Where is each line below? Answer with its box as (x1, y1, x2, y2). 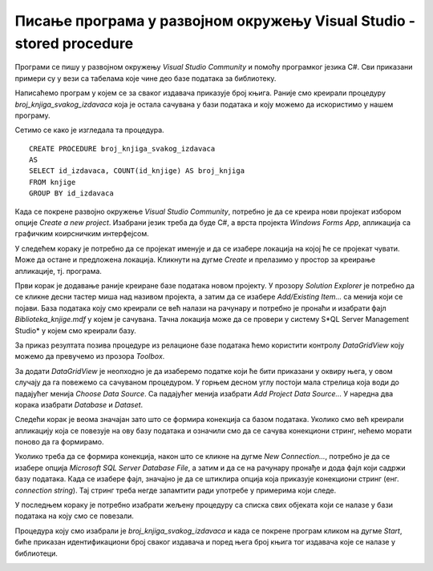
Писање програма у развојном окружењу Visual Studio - (14, 12, 416, 30)
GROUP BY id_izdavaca (29, 189, 114, 198)
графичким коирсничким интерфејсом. (14, 229, 150, 239)
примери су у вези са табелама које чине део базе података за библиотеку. (14, 73, 277, 83)
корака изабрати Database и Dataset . (14, 400, 144, 409)
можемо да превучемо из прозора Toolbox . (14, 352, 165, 361)
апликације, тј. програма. (14, 266, 102, 275)
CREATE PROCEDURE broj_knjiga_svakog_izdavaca (29, 144, 216, 153)
